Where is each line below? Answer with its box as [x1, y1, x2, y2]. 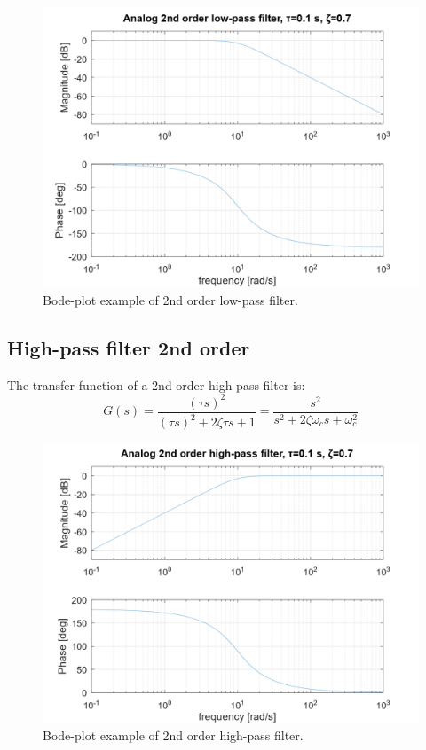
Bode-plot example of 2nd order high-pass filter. [43, 726, 304, 745]
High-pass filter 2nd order [7, 333, 250, 361]
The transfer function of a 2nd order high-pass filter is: [7, 375, 305, 394]
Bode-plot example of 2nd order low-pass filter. [43, 290, 298, 309]
